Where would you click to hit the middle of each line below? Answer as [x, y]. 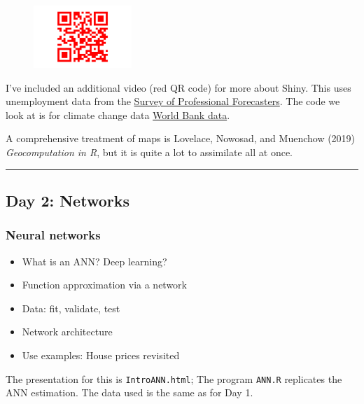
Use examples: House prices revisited [101, 355]
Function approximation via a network [104, 285]
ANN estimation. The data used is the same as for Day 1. [129, 392]
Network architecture [67, 332]
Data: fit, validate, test [71, 308]
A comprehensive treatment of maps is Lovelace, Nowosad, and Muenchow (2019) [181, 138]
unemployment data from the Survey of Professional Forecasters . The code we [173, 101]
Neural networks [53, 235]
